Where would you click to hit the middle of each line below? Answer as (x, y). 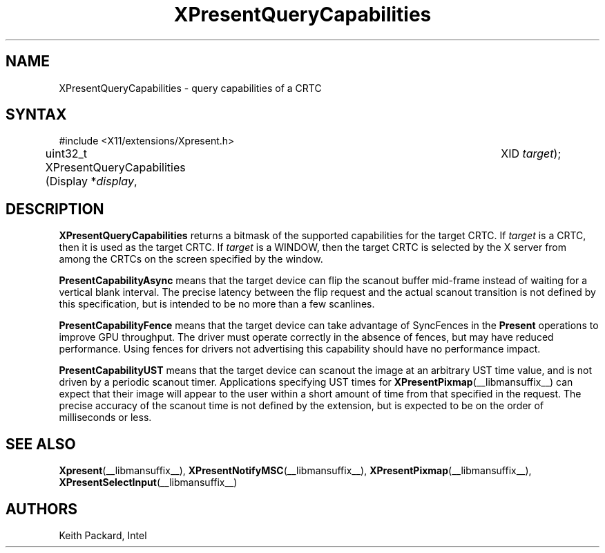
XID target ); (531, 154)
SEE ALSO (41, 444)
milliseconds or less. (105, 418)
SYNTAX (36, 115)
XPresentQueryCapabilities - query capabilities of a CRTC (190, 88)
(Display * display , (91, 181)
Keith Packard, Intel (103, 535)
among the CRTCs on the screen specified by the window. (191, 259)
